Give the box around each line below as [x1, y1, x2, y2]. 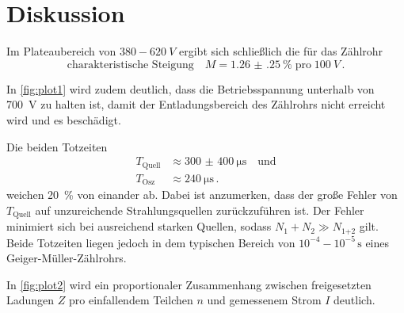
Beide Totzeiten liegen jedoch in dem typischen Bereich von [6, 234, 295, 250]
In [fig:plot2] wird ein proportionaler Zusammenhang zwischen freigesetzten [6, 276, 372, 292]
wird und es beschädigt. [6, 111, 121, 128]
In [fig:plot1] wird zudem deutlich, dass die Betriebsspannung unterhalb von [6, 80, 375, 97]
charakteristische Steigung [67, 59, 194, 71]
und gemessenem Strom [207, 292, 322, 308]
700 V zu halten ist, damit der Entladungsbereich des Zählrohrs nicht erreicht [6, 96, 386, 113]
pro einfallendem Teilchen [68, 292, 193, 308]
